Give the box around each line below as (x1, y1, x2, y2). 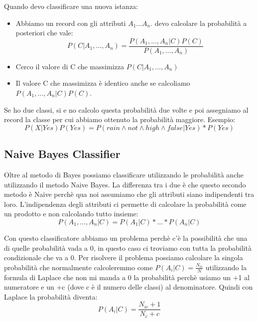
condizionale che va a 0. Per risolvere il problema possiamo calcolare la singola (4, 252, 243, 263)
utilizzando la (205, 262, 247, 272)
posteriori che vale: (15, 27, 73, 38)
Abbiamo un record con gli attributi (15, 17, 126, 28)
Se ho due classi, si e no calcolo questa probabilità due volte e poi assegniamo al (4, 104, 249, 115)
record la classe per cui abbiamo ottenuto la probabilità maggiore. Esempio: (4, 114, 236, 125)
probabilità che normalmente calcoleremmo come (4, 262, 153, 272)
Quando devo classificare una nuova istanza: (4, 1, 138, 11)
